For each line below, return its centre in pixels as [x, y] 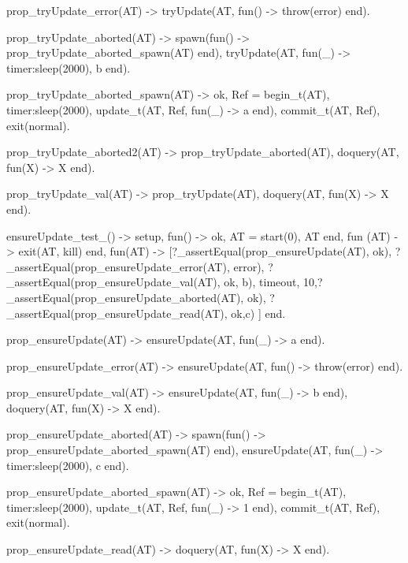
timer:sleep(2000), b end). [69, 67]
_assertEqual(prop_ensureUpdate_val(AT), [113, 282]
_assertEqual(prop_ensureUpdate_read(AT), [117, 313]
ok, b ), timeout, [262, 282]
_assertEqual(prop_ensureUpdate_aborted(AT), [125, 297]
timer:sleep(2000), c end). [68, 465]
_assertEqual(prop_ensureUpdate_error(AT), [118, 266]
